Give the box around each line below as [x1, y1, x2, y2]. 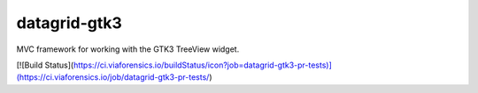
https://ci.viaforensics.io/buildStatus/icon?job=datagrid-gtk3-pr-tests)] [73, 60, 332, 70]
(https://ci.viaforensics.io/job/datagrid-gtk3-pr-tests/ [16, 72, 210, 82]
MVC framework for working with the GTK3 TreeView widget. [16, 44, 240, 54]
